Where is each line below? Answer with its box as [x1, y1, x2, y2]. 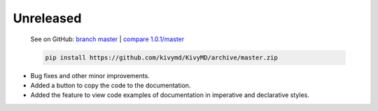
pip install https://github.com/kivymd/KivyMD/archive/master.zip [45, 53, 278, 61]
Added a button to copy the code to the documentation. [30, 81, 191, 89]
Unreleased [13, 10, 82, 26]
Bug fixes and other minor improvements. [30, 71, 150, 80]
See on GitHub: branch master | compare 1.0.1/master [30, 35, 185, 43]
